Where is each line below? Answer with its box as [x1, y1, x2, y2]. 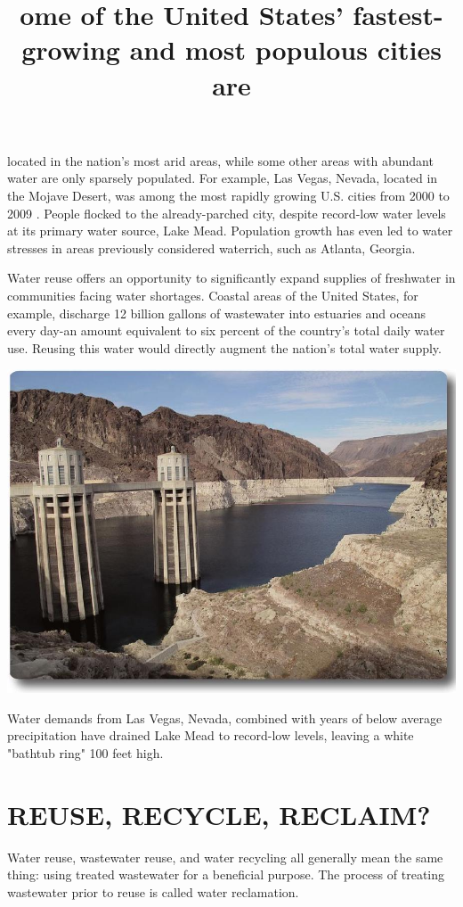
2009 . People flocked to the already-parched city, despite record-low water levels [7, 203, 446, 222]
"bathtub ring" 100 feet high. [7, 743, 164, 762]
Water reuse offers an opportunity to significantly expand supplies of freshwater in [7, 268, 456, 287]
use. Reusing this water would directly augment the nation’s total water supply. [7, 338, 442, 357]
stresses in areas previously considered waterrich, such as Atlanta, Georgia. [7, 238, 416, 257]
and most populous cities [129, 31, 442, 68]
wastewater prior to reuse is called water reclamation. [7, 882, 299, 901]
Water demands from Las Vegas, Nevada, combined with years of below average [7, 708, 443, 727]
